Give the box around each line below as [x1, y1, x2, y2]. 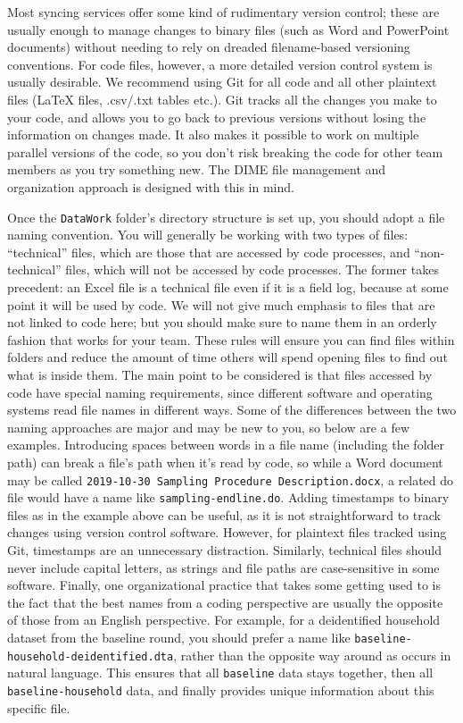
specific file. [7, 698, 70, 717]
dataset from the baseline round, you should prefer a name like [7, 627, 351, 646]
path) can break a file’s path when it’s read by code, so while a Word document [7, 452, 443, 471]
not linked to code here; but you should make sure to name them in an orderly [7, 313, 437, 332]
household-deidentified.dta [7, 650, 174, 663]
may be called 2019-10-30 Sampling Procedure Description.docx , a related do [7, 470, 454, 489]
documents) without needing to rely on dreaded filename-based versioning [7, 38, 410, 56]
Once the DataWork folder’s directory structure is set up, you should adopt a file [7, 207, 445, 226]
